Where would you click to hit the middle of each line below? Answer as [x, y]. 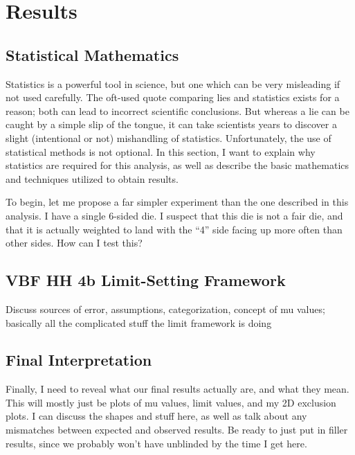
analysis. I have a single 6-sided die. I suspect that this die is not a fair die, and [174, 215]
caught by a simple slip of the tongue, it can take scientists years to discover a [171, 124]
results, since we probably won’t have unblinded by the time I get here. [156, 443]
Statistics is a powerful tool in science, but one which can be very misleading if [173, 83]
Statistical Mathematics [92, 54]
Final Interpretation [79, 360]
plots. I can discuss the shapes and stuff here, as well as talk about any [156, 416]
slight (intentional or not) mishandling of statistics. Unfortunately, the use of [169, 137]
